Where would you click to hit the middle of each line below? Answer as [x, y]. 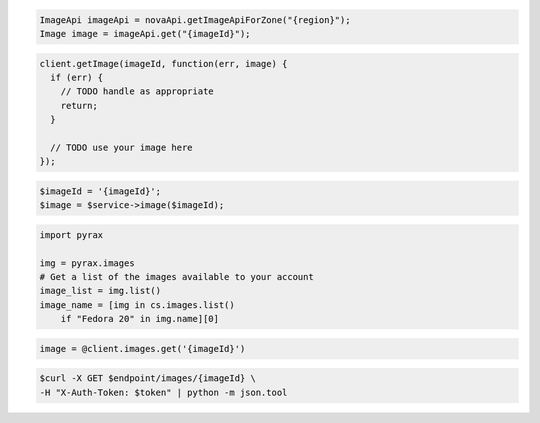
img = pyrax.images [87, 263]
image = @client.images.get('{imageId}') [142, 348]
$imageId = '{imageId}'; [100, 191]
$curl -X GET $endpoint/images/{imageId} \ [148, 378]
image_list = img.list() [100, 291]
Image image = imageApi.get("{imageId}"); [145, 33]
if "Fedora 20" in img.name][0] [140, 319]
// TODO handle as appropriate [137, 91]
